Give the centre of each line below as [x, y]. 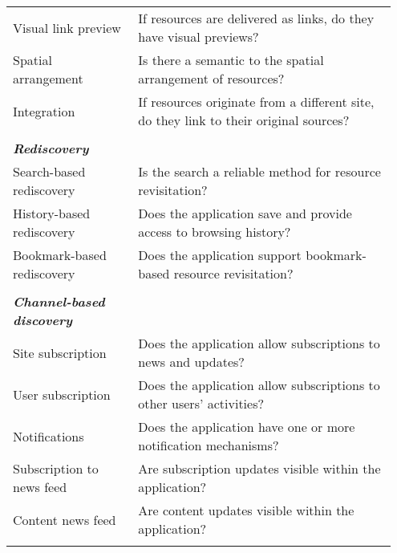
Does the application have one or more [247, 427]
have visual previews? [198, 37]
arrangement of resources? [211, 78]
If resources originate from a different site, [256, 102]
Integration [44, 111]
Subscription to [56, 468]
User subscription [62, 394]
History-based [52, 213]
